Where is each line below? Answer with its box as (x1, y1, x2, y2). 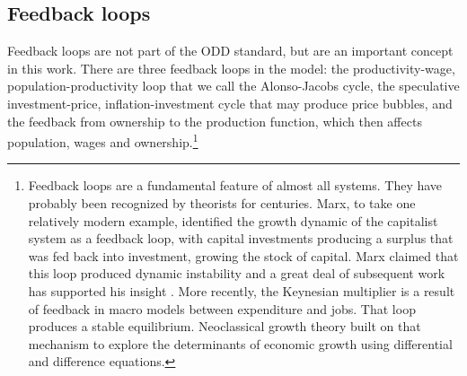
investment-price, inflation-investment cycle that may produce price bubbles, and (7, 93, 453, 112)
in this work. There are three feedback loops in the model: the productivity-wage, (7, 58, 455, 77)
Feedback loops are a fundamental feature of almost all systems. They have (28, 176, 443, 195)
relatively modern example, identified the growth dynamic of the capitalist (28, 211, 438, 230)
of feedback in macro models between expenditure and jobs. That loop (28, 299, 416, 318)
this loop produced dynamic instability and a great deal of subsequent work (28, 264, 445, 283)
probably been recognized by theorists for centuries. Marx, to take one (28, 194, 416, 213)
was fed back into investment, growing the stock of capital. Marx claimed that (28, 246, 459, 265)
